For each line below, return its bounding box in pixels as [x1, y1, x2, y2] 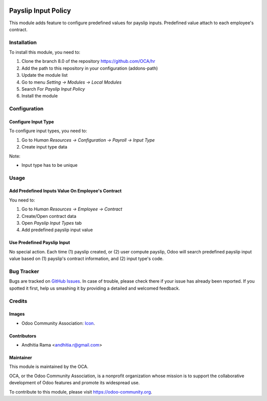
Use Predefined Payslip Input [9, 240, 70, 246]
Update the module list [21, 72, 68, 78]
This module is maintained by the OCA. [9, 364, 89, 370]
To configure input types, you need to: [9, 128, 88, 134]
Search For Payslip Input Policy [21, 86, 85, 92]
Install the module [21, 93, 58, 99]
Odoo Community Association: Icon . [21, 320, 95, 326]
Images [9, 311, 25, 317]
